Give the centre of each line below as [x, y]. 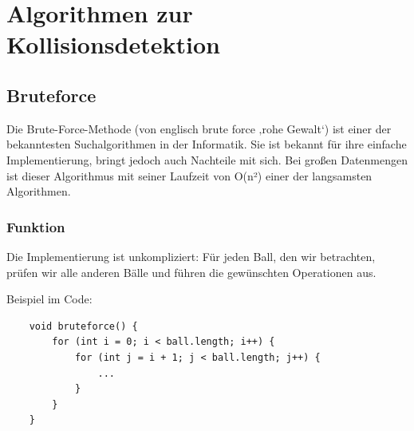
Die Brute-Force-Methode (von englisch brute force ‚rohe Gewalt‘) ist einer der [199, 128]
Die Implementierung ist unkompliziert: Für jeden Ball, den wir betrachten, [191, 256]
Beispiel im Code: [49, 299]
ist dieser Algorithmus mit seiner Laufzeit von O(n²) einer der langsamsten [189, 175]
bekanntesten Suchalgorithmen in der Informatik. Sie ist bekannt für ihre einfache [207, 144]
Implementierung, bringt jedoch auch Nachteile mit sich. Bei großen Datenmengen [207, 159]
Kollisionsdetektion [113, 44]
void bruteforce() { [83, 326]
